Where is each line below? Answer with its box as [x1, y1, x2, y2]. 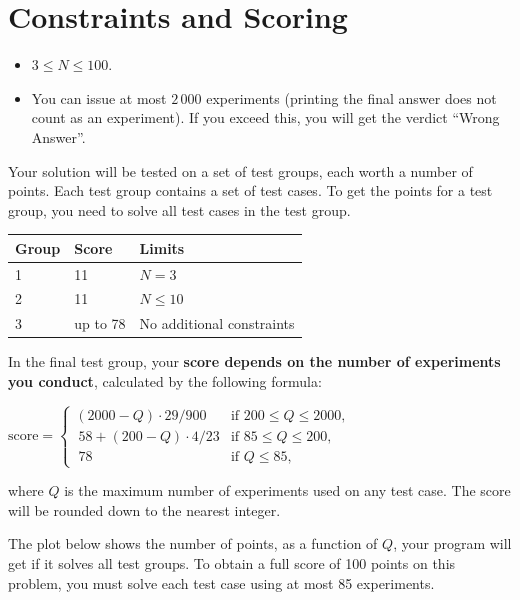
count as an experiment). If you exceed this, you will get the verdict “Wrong [31, 107, 500, 128]
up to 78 [74, 313, 126, 334]
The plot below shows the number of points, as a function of [8, 533, 378, 554]
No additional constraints [139, 313, 295, 334]
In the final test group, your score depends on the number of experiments [8, 351, 501, 372]
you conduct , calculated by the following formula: [8, 371, 322, 391]
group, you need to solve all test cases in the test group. [8, 199, 351, 220]
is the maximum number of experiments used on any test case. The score [64, 480, 511, 501]
